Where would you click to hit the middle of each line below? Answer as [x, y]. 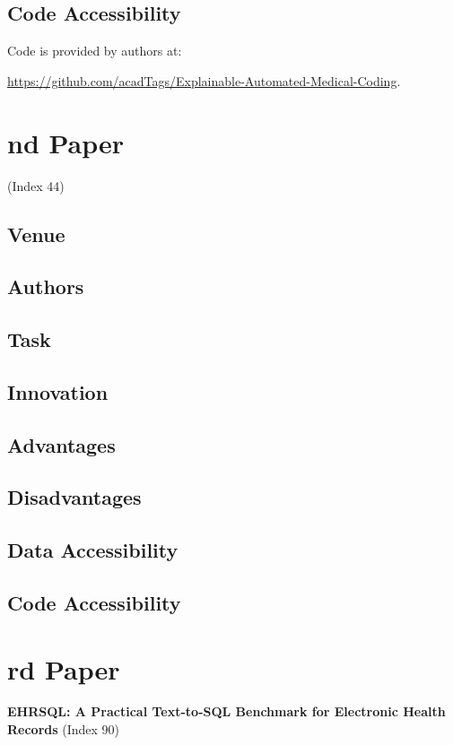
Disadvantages [74, 497]
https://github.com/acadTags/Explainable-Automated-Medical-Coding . [204, 80]
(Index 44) [36, 185]
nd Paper [66, 142]
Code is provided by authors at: [95, 51]
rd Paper [64, 668]
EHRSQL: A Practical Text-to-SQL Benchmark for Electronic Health [226, 711]
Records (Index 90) [64, 729]
